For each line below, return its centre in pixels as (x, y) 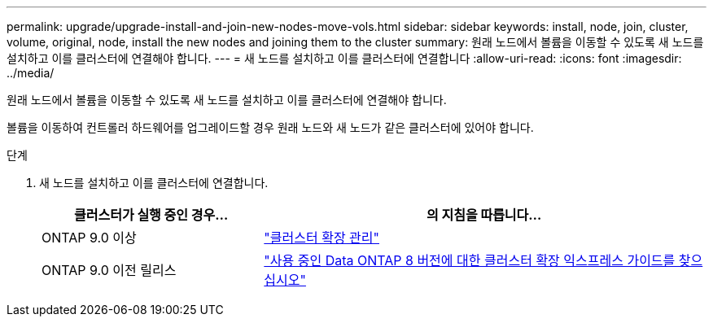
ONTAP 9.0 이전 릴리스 (109, 270)
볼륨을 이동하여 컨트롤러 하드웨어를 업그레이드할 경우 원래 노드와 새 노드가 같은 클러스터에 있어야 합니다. (270, 127)
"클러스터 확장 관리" (322, 238)
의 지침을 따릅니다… (484, 215)
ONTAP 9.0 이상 (89, 238)
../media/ (31, 73)
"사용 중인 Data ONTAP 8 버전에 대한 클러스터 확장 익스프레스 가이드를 (470, 260)
